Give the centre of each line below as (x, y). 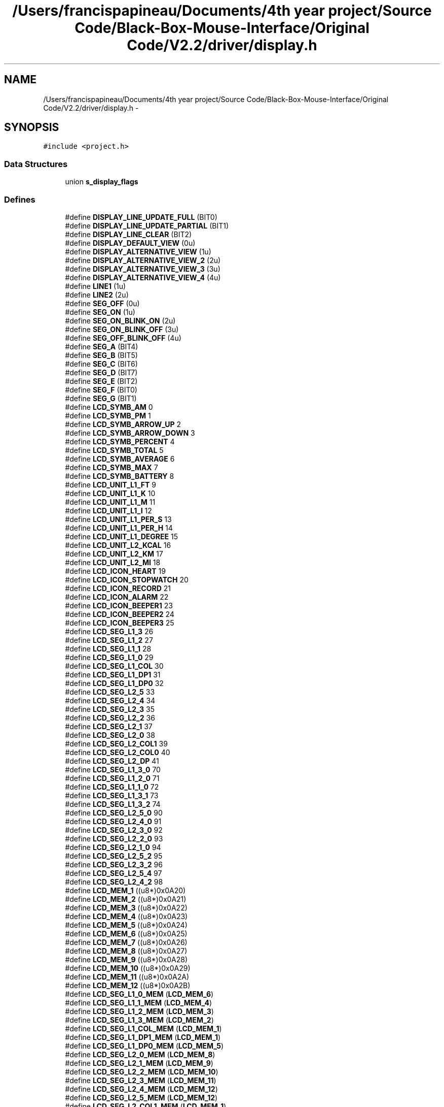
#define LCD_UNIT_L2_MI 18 (113, 562)
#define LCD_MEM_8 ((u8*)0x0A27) (126, 951)
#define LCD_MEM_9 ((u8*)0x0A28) (126, 959)
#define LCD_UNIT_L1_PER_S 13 (118, 519)
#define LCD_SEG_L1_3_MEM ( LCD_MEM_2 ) (139, 1020)
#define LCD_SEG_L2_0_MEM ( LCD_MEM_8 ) (140, 1054)
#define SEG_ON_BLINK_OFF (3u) (122, 329)
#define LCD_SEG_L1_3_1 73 (112, 795)
